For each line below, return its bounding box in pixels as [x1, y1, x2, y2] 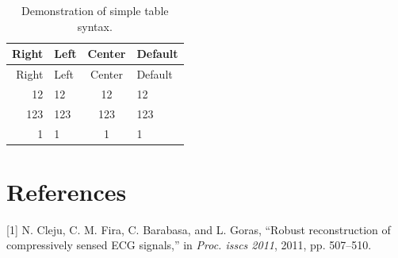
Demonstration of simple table [21, 2, 169, 18]
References [6, 175, 127, 207]
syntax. [77, 17, 113, 34]
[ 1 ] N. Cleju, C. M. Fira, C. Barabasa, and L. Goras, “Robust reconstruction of [6, 221, 391, 237]
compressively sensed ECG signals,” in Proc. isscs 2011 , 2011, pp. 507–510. [6, 237, 372, 253]
